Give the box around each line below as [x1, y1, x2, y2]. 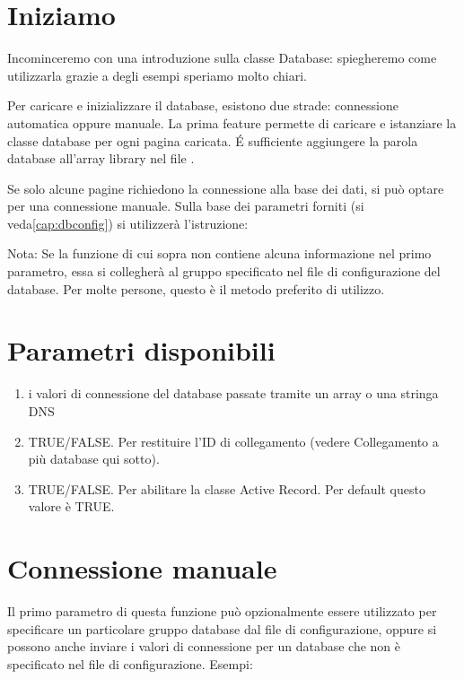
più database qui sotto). [28, 449, 160, 468]
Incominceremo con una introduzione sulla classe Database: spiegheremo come [7, 48, 437, 67]
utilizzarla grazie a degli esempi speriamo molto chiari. [7, 65, 307, 84]
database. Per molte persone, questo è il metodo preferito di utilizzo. [7, 279, 385, 298]
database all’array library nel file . [7, 149, 195, 168]
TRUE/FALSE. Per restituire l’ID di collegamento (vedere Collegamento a [28, 431, 439, 450]
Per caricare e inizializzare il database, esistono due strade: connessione [7, 96, 398, 115]
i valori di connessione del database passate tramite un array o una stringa [28, 384, 439, 403]
